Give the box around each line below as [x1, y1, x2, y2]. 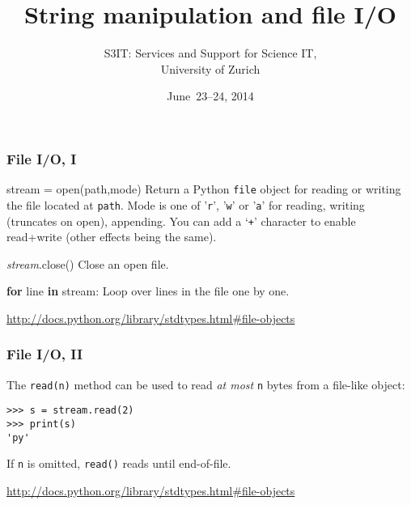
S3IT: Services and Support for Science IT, [104, 45, 317, 62]
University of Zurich [160, 60, 261, 77]
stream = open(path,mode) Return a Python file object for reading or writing [6, 180, 401, 197]
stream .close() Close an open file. [6, 255, 169, 272]
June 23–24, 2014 [167, 87, 254, 104]
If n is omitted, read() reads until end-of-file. [6, 455, 231, 472]
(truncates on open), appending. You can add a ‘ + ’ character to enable [6, 212, 356, 229]
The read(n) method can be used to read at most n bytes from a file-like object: [6, 376, 405, 393]
